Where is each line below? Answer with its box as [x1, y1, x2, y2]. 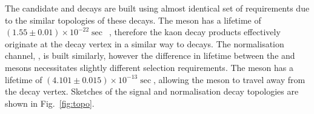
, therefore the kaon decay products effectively [109, 25, 281, 38]
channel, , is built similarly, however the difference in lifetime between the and [5, 49, 295, 62]
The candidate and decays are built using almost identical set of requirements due [5, 2, 310, 14]
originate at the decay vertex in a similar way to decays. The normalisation [5, 37, 284, 50]
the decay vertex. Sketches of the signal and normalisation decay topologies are [5, 85, 299, 98]
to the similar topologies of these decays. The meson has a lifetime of [5, 13, 261, 26]
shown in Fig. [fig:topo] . [5, 96, 95, 109]
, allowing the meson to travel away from [153, 73, 306, 85]
